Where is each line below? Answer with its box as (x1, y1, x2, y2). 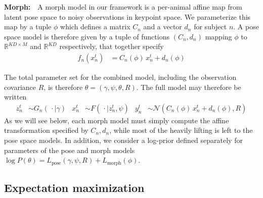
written (4, 91, 27, 102)
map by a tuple (4, 21, 52, 32)
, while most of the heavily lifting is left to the (109, 125, 253, 135)
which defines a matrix (60, 21, 130, 32)
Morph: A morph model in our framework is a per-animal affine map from (4, 2, 242, 12)
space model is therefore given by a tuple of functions (4, 31, 169, 41)
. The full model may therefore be (136, 81, 241, 92)
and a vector (143, 21, 182, 32)
